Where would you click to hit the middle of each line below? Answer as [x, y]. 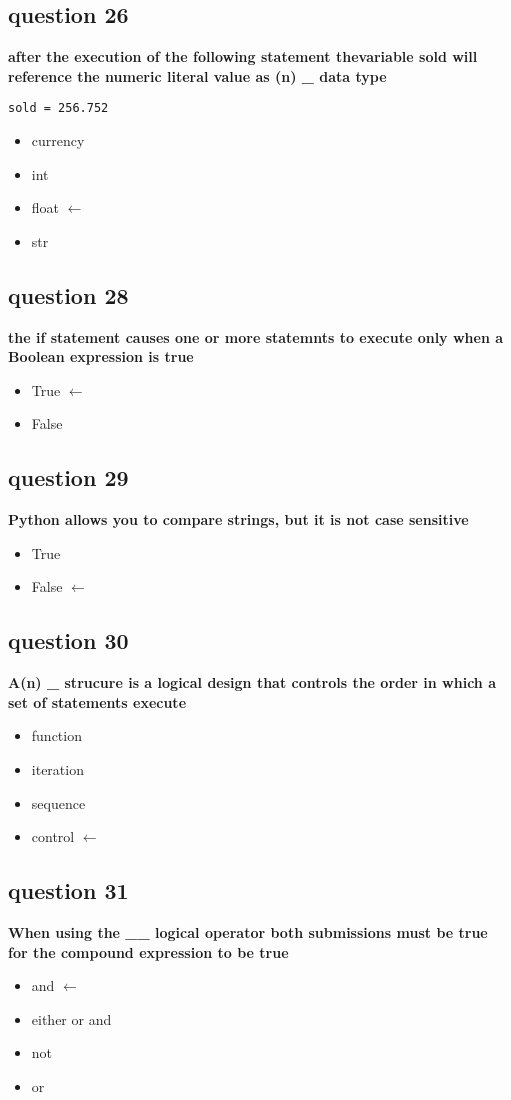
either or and [71, 1018]
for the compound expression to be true [148, 951]
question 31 [68, 890]
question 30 [68, 640]
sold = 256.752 [58, 108]
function [56, 735]
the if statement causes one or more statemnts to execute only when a [256, 336]
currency [58, 140]
